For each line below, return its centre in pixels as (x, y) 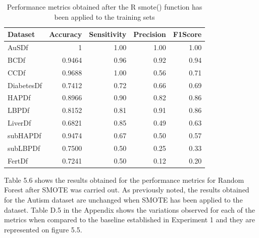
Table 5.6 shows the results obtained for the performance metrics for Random (124, 180)
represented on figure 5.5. (43, 229)
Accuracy (66, 34)
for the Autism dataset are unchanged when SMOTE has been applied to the (123, 199)
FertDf (18, 160)
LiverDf (19, 123)
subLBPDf (24, 148)
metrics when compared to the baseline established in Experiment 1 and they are (129, 220)
